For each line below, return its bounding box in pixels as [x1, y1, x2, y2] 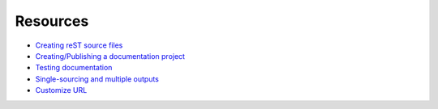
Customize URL [35, 86, 88, 95]
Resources [15, 12, 89, 30]
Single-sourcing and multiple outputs [35, 73, 160, 84]
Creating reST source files [35, 40, 123, 50]
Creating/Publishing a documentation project [35, 51, 186, 61]
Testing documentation [35, 63, 113, 73]
